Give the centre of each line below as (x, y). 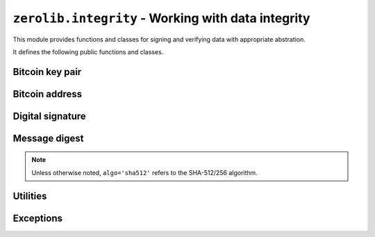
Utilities (30, 196)
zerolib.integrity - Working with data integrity (161, 18)
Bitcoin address (48, 94)
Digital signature (49, 116)
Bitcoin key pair (47, 72)
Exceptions (37, 218)
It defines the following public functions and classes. (88, 51)
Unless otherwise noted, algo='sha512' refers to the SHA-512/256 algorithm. (145, 172)
